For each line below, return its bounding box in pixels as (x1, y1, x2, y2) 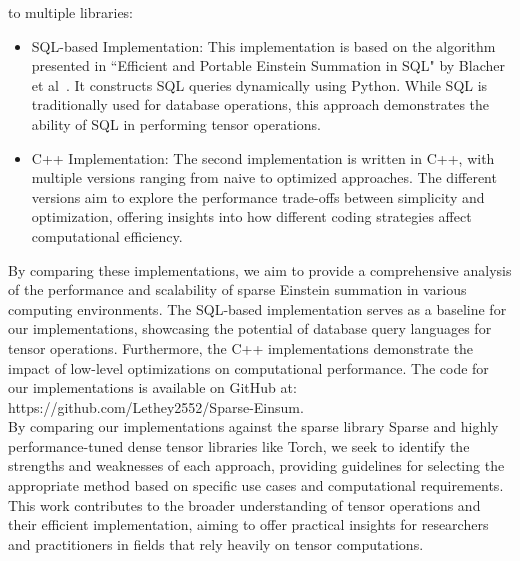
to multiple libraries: (8, 2, 134, 22)
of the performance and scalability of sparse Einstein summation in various (8, 279, 467, 300)
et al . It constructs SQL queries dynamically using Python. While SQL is (31, 74, 488, 95)
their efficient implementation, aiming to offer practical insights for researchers (8, 514, 489, 535)
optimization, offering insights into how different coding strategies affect (31, 206, 472, 227)
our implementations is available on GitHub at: (8, 377, 297, 398)
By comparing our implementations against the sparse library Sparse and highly (8, 416, 499, 437)
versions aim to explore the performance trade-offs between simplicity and (31, 186, 485, 207)
